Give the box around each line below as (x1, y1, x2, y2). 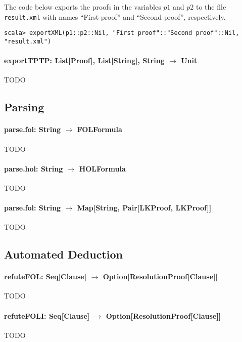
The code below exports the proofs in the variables (4, 2, 161, 12)
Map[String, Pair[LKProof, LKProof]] (77, 202, 212, 213)
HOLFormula (79, 163, 126, 174)
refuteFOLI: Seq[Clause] (4, 310, 90, 321)
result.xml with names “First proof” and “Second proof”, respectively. (4, 11, 226, 22)
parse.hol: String (4, 163, 63, 174)
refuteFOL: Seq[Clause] (4, 271, 87, 282)
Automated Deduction (4, 246, 123, 262)
